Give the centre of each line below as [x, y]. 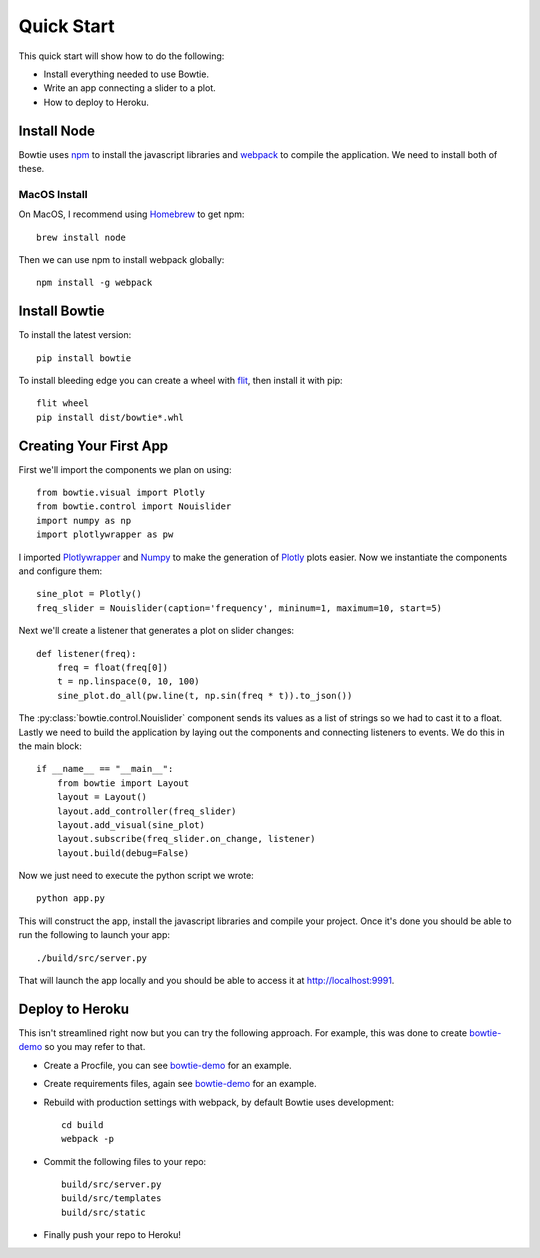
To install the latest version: [75, 335]
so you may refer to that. [95, 1047]
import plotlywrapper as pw [105, 534]
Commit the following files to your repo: [125, 1161]
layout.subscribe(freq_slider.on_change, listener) [186, 839]
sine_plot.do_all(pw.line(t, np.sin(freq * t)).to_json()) [204, 695]
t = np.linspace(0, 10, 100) [128, 681]
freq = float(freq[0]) [112, 667]
